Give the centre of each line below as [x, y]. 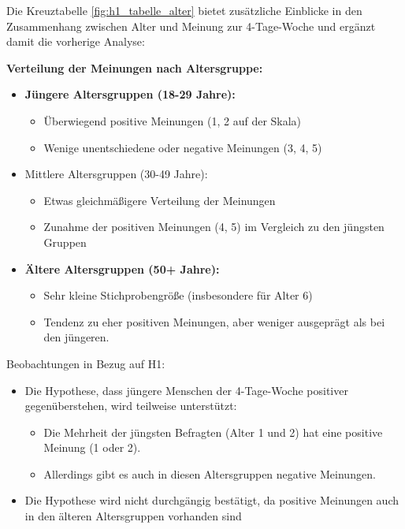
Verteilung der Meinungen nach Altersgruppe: [135, 67]
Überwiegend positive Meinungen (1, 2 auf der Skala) [173, 120]
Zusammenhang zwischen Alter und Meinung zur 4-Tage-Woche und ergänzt [191, 26]
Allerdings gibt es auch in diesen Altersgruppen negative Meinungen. [210, 473]
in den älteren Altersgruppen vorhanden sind [133, 516]
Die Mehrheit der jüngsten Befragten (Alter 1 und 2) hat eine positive [213, 432]
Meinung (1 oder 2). [92, 447]
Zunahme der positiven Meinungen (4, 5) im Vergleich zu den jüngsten [214, 227]
